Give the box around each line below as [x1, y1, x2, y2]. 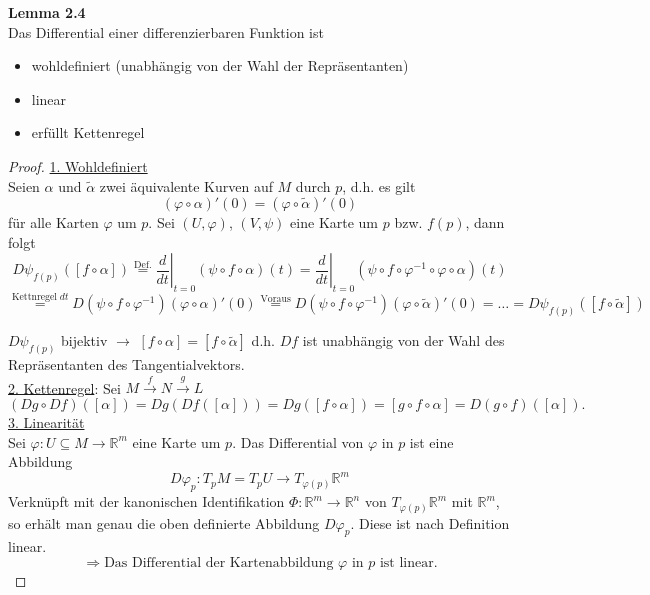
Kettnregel [11, 291, 58, 302]
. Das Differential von [232, 431, 364, 452]
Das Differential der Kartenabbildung [104, 556, 334, 571]
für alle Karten [8, 212, 99, 233]
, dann [465, 212, 505, 233]
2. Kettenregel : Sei [8, 377, 121, 398]
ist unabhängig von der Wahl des [302, 330, 505, 351]
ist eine [409, 431, 454, 452]
